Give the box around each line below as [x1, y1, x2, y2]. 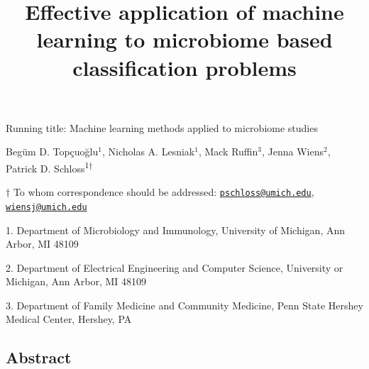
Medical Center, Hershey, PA [6, 312, 132, 326]
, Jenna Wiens [262, 144, 324, 159]
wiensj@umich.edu [6, 202, 87, 212]
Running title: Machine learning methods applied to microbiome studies [6, 120, 318, 135]
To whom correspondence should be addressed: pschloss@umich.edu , [13, 184, 314, 199]
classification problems [72, 53, 297, 82]
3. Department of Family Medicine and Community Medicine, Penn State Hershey [6, 297, 363, 312]
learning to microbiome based [36, 25, 333, 54]
